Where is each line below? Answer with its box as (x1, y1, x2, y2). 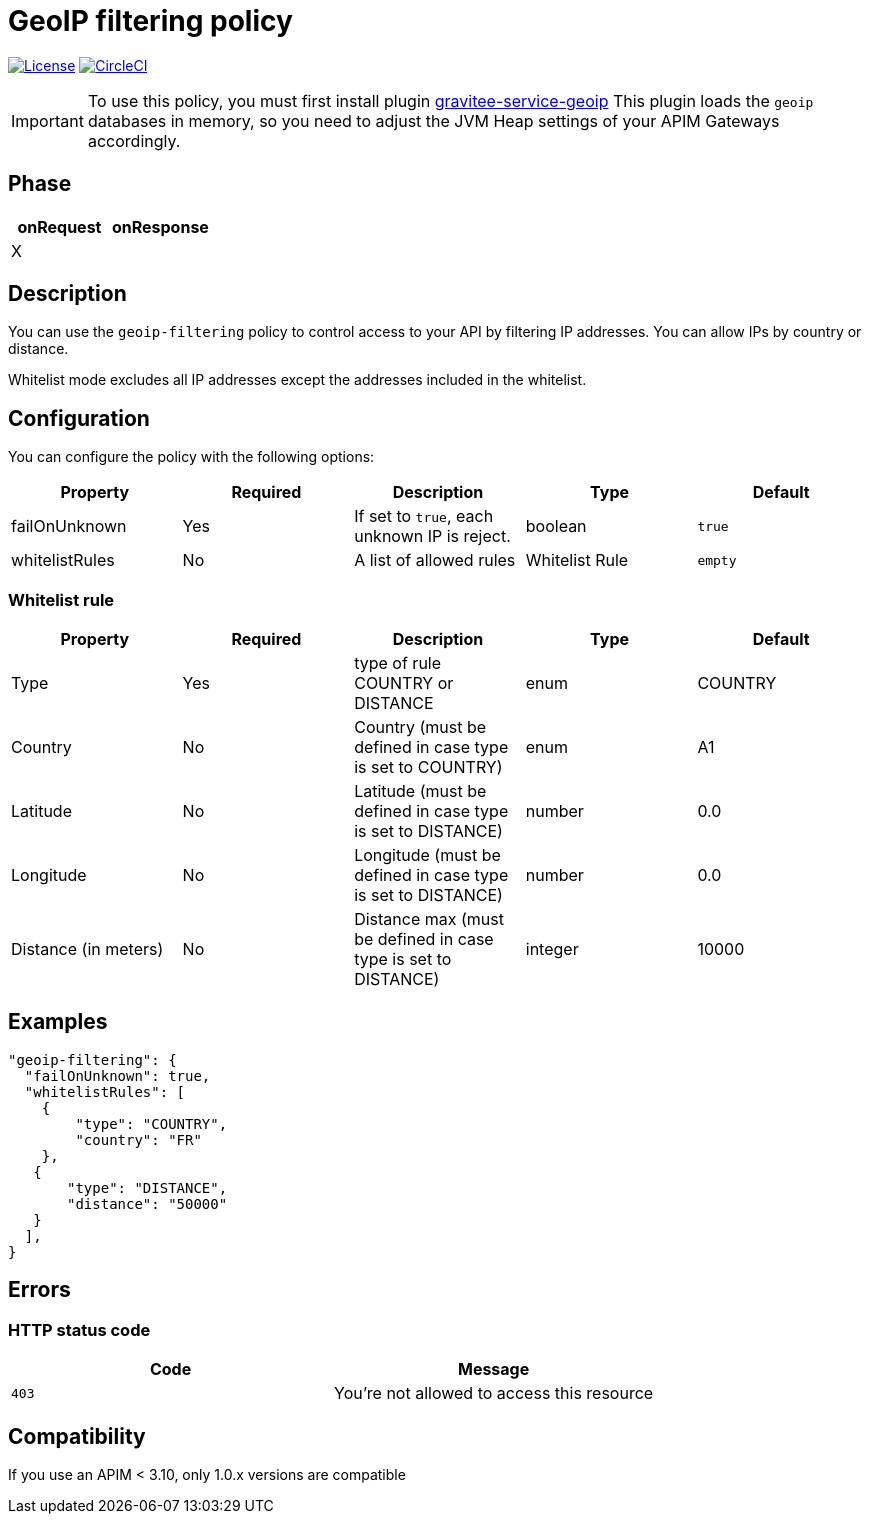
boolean (525, 516, 587, 537)
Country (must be (354, 717, 486, 738)
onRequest (17, 216, 102, 237)
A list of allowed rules (354, 550, 516, 571)
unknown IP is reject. (354, 526, 511, 547)
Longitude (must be (354, 845, 501, 866)
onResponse (111, 216, 209, 237)
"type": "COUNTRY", (75, 1115, 228, 1132)
